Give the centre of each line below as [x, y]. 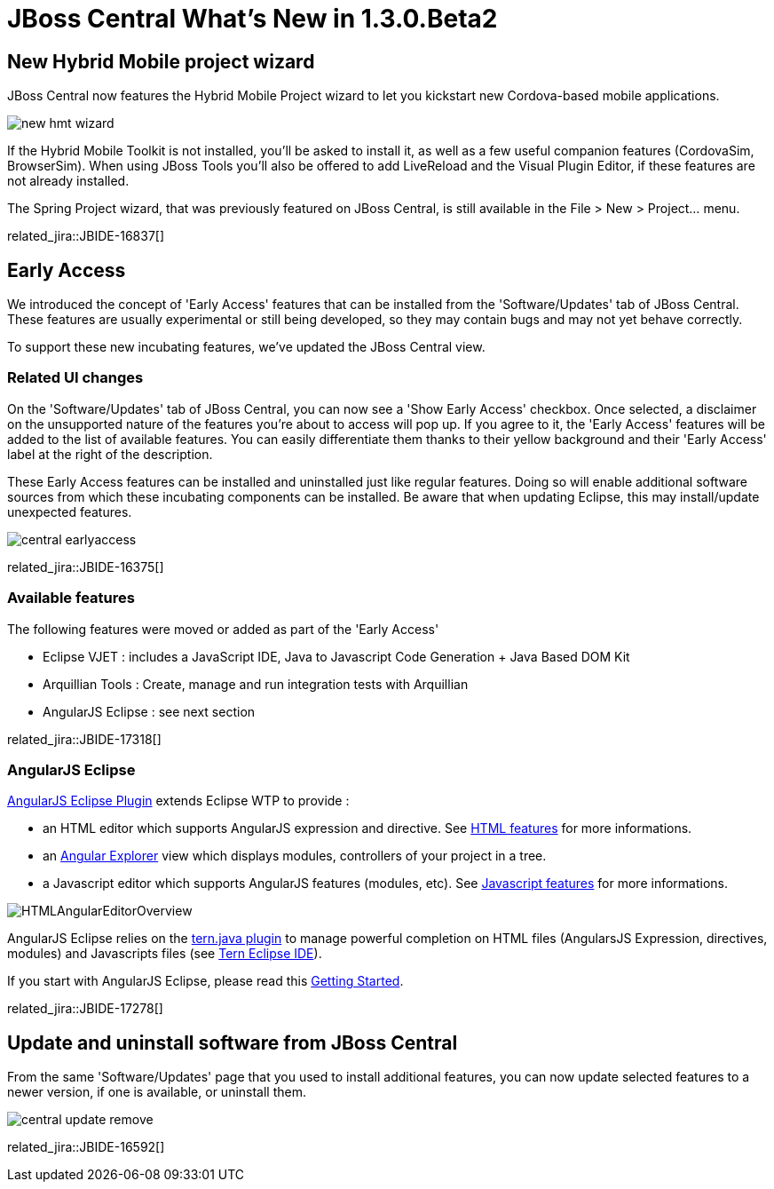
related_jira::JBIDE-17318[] [84, 739]
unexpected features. [70, 511]
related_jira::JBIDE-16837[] [86, 236]
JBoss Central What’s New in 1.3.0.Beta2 [253, 19]
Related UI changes [75, 378]
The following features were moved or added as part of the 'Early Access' [223, 629]
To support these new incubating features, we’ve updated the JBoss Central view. [246, 347]
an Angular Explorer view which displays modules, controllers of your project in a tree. [295, 856]
